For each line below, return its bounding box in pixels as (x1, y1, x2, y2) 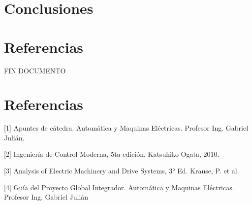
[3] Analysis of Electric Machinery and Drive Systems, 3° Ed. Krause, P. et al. (4, 166, 239, 175)
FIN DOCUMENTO (4, 65, 66, 75)
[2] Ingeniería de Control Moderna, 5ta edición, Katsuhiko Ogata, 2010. (4, 149, 220, 159)
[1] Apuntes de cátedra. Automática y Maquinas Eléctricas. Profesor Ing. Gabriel (4, 123, 249, 133)
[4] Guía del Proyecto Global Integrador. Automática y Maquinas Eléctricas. (4, 182, 234, 192)
